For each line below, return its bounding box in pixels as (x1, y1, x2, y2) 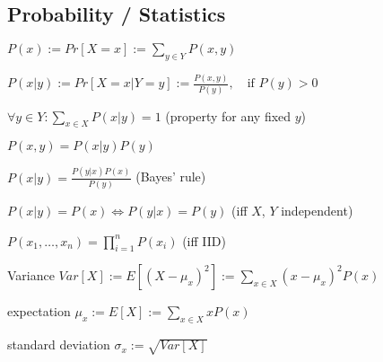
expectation (7, 302, 71, 321)
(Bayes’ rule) (135, 167, 206, 186)
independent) (281, 201, 353, 220)
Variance (7, 266, 55, 285)
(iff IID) (182, 231, 226, 250)
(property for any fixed (165, 106, 292, 125)
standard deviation (7, 335, 110, 354)
